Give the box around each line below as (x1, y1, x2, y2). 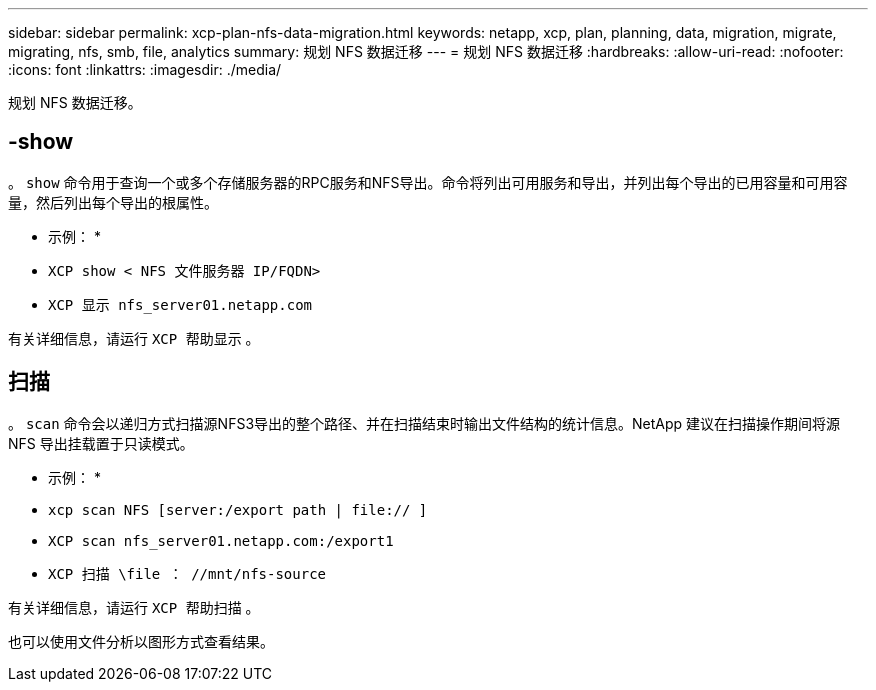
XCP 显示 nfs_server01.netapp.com (48, 296, 313, 313)
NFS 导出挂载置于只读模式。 (8, 434, 194, 452)
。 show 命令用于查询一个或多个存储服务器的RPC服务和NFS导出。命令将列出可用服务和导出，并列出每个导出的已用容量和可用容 (8, 173, 848, 191)
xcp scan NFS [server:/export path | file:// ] (48, 501, 428, 518)
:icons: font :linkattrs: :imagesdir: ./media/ (8, 61, 282, 78)
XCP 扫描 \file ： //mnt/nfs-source (48, 565, 327, 582)
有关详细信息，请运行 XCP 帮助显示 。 (8, 329, 260, 347)
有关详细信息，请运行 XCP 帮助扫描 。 (8, 598, 260, 616)
